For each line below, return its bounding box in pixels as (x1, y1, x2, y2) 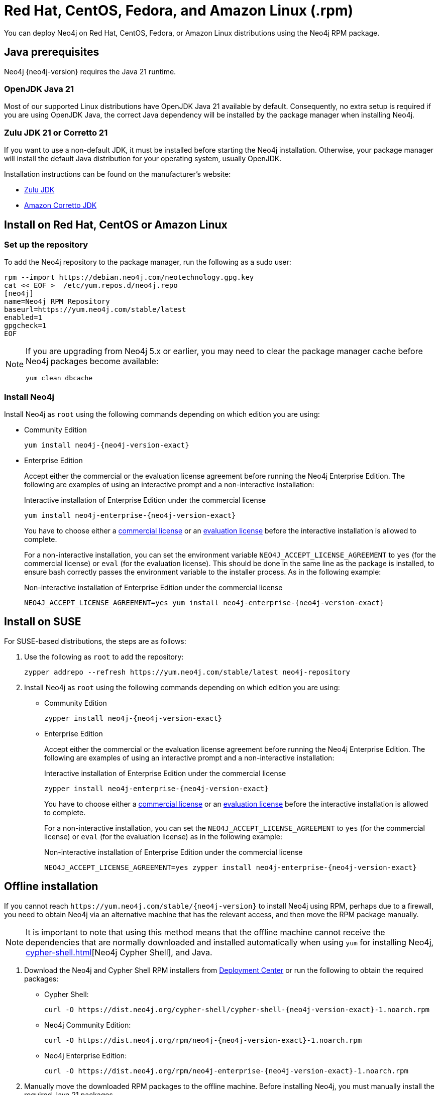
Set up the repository (4, 239, 88, 250)
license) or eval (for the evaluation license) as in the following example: (44, 832, 282, 841)
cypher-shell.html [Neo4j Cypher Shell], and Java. (26, 947, 212, 957)
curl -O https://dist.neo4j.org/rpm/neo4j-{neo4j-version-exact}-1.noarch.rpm (44, 1036, 362, 1044)
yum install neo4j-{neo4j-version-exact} (24, 441, 189, 450)
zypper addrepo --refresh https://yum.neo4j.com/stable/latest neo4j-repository (24, 668, 351, 676)
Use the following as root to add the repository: (24, 652, 184, 661)
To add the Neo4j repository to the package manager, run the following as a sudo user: (4, 258, 291, 267)
